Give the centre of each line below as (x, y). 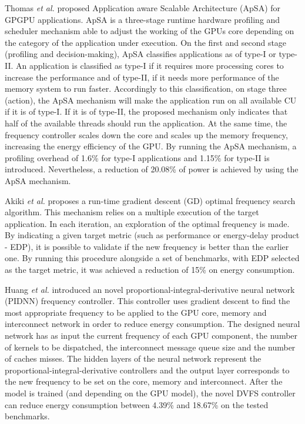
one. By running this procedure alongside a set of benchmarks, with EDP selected (152, 258)
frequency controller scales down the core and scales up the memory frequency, (146, 134)
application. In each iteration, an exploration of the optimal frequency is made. (147, 223)
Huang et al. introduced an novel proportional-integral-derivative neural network (150, 289)
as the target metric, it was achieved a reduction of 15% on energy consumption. (150, 270)
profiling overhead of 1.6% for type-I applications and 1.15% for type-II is (137, 157)
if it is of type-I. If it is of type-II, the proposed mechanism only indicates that (146, 111)
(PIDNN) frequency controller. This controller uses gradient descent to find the (148, 301)
